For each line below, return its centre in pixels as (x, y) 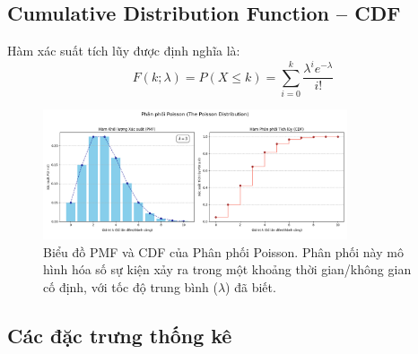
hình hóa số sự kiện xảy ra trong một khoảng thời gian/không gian (227, 269)
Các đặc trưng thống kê (120, 335)
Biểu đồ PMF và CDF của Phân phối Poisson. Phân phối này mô (223, 251)
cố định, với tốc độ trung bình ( (131, 286)
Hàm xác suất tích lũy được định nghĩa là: (124, 51)
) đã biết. (251, 286)
